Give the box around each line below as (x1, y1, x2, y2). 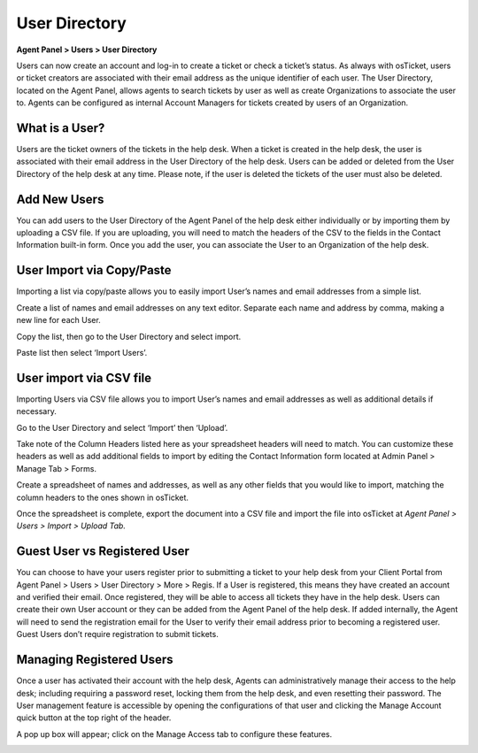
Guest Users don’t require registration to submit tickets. (16, 629, 219, 640)
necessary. (16, 406, 58, 417)
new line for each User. (16, 315, 101, 326)
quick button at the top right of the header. (16, 712, 172, 723)
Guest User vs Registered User (16, 544, 189, 559)
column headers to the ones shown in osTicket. (16, 492, 189, 503)
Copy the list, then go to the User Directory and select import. (16, 331, 242, 342)
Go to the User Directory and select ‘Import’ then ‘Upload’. (16, 422, 228, 433)
